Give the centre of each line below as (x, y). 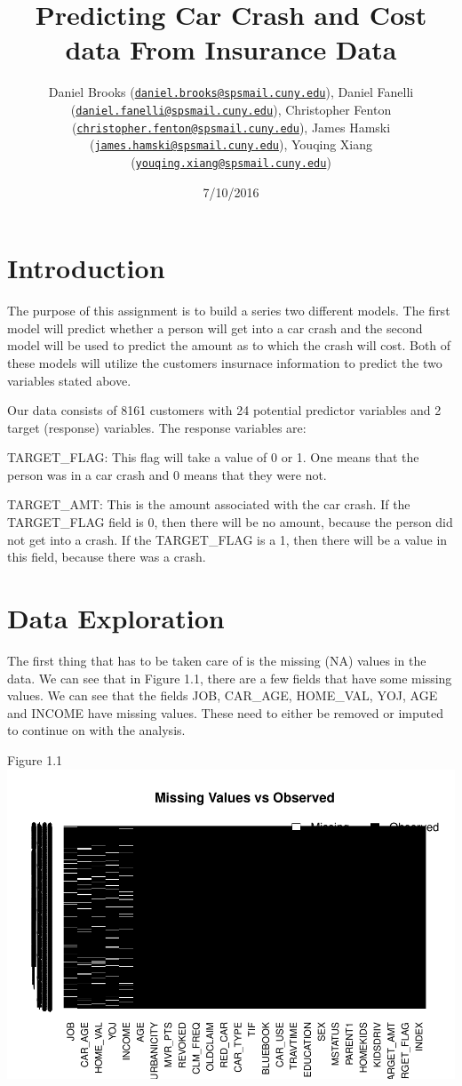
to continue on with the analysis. (96, 730)
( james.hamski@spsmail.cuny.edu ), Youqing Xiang (231, 144)
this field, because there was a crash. (107, 557)
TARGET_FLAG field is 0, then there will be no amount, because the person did (230, 522)
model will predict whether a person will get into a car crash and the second (215, 327)
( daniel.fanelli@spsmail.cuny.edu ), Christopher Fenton (231, 109)
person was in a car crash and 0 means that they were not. (167, 474)
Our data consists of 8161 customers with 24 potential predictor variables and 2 (224, 410)
